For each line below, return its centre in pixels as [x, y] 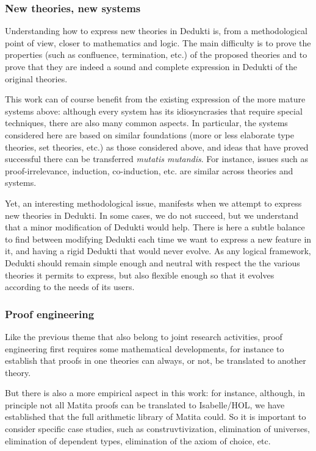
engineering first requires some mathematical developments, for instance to [145, 348]
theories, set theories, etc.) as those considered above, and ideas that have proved [157, 147]
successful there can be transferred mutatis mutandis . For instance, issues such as [157, 159]
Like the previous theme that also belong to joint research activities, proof [144, 336]
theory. [18, 372]
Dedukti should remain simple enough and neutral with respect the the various [153, 262]
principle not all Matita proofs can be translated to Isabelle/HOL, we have [145, 404]
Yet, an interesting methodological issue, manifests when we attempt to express [153, 203]
